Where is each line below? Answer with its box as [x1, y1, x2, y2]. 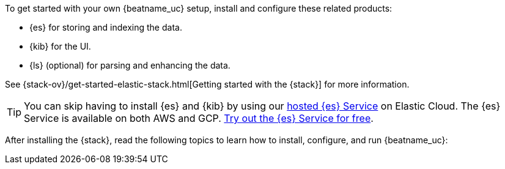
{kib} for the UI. [29, 41, 91, 51]
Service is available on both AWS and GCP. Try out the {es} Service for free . [24, 112, 374, 124]
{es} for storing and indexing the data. [29, 22, 182, 32]
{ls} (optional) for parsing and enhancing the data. [29, 60, 230, 70]
